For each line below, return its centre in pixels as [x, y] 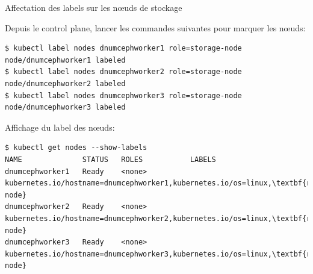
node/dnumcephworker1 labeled [65, 60]
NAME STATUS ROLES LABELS [110, 159]
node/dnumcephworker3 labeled [65, 107]
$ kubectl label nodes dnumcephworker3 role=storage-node [123, 95]
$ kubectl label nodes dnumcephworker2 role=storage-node [123, 72]
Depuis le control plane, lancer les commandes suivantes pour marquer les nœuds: [155, 27]
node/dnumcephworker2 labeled [65, 83]
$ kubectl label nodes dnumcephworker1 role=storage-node [123, 48]
